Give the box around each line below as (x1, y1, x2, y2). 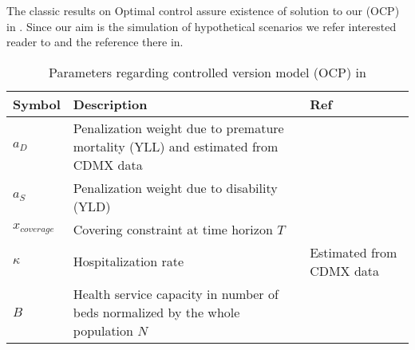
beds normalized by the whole (73, 302, 240, 321)
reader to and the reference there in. (6, 33, 184, 50)
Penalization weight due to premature (73, 118, 284, 137)
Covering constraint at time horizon (73, 219, 273, 238)
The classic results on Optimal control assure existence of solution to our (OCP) (6, 2, 400, 18)
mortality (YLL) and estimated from (73, 136, 279, 155)
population (73, 321, 133, 340)
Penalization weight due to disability (73, 178, 278, 197)
